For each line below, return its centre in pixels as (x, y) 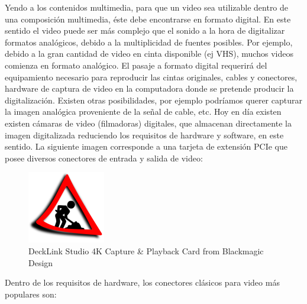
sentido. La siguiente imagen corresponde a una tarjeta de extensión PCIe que (146, 146)
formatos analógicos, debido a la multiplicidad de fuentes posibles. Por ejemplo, (149, 42)
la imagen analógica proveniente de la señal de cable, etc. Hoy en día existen (143, 111)
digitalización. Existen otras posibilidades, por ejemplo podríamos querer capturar (153, 100)
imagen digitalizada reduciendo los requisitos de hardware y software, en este (144, 135)
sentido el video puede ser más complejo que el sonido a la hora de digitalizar (145, 30)
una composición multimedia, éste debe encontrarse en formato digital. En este (148, 19)
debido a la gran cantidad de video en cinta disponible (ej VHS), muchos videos (149, 54)
